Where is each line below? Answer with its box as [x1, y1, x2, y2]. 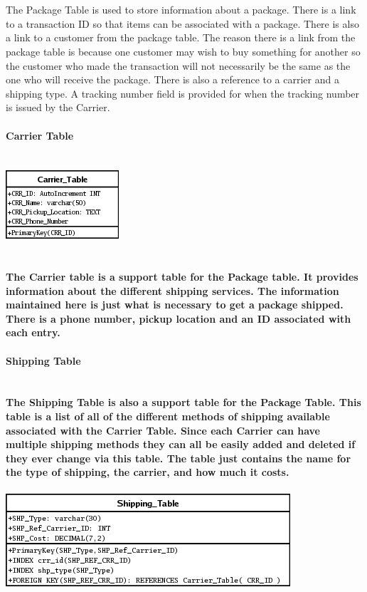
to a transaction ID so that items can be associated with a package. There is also [6, 16, 359, 31]
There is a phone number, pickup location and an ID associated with [6, 311, 351, 326]
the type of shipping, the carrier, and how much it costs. [6, 464, 289, 479]
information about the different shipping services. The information [6, 283, 339, 298]
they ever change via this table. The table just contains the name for [6, 450, 351, 465]
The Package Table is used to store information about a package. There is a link [6, 2, 356, 17]
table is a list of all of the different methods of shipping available [6, 409, 330, 424]
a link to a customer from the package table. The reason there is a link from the [6, 30, 356, 45]
